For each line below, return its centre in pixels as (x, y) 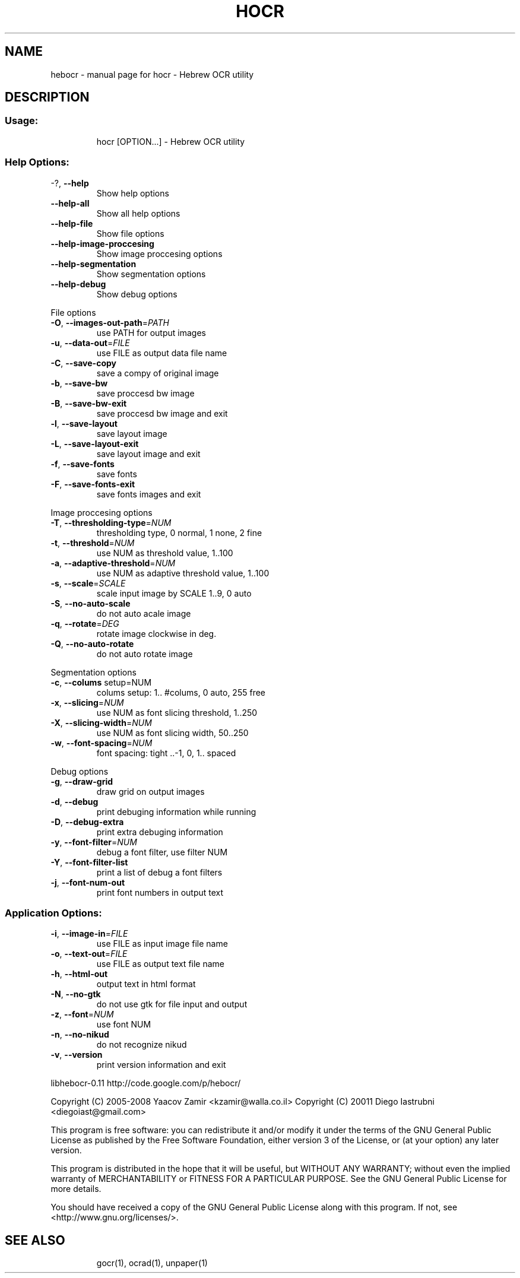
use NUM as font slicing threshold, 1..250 (177, 712)
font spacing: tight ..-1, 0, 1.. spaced (166, 753)
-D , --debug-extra (87, 822)
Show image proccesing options (159, 253)
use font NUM (124, 1025)
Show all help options (138, 213)
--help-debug (78, 284)
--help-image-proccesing (102, 243)
